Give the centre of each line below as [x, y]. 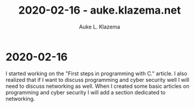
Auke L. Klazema [100, 27]
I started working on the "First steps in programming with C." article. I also [96, 73]
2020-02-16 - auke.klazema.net [100, 10]
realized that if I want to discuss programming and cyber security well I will [97, 80]
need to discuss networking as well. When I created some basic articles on [97, 86]
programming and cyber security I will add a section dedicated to [86, 92]
